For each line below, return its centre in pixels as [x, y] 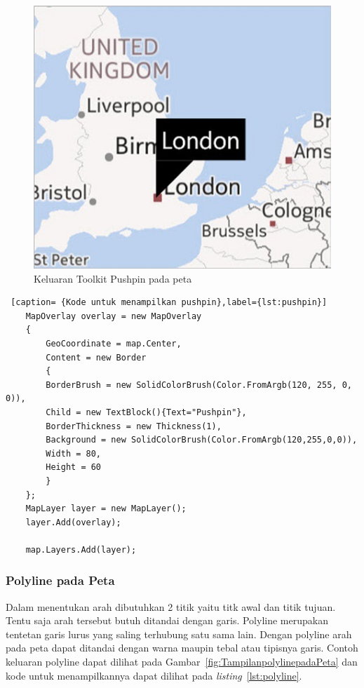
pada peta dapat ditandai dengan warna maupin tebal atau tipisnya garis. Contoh [182, 648]
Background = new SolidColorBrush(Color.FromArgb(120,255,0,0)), [202, 440]
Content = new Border [96, 357]
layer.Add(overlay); [73, 522]
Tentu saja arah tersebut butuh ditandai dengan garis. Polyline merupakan [167, 620]
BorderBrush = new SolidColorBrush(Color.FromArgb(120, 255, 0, [199, 385]
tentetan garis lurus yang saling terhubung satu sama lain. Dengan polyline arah [179, 634]
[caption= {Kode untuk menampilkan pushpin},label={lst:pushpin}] [169, 303]
